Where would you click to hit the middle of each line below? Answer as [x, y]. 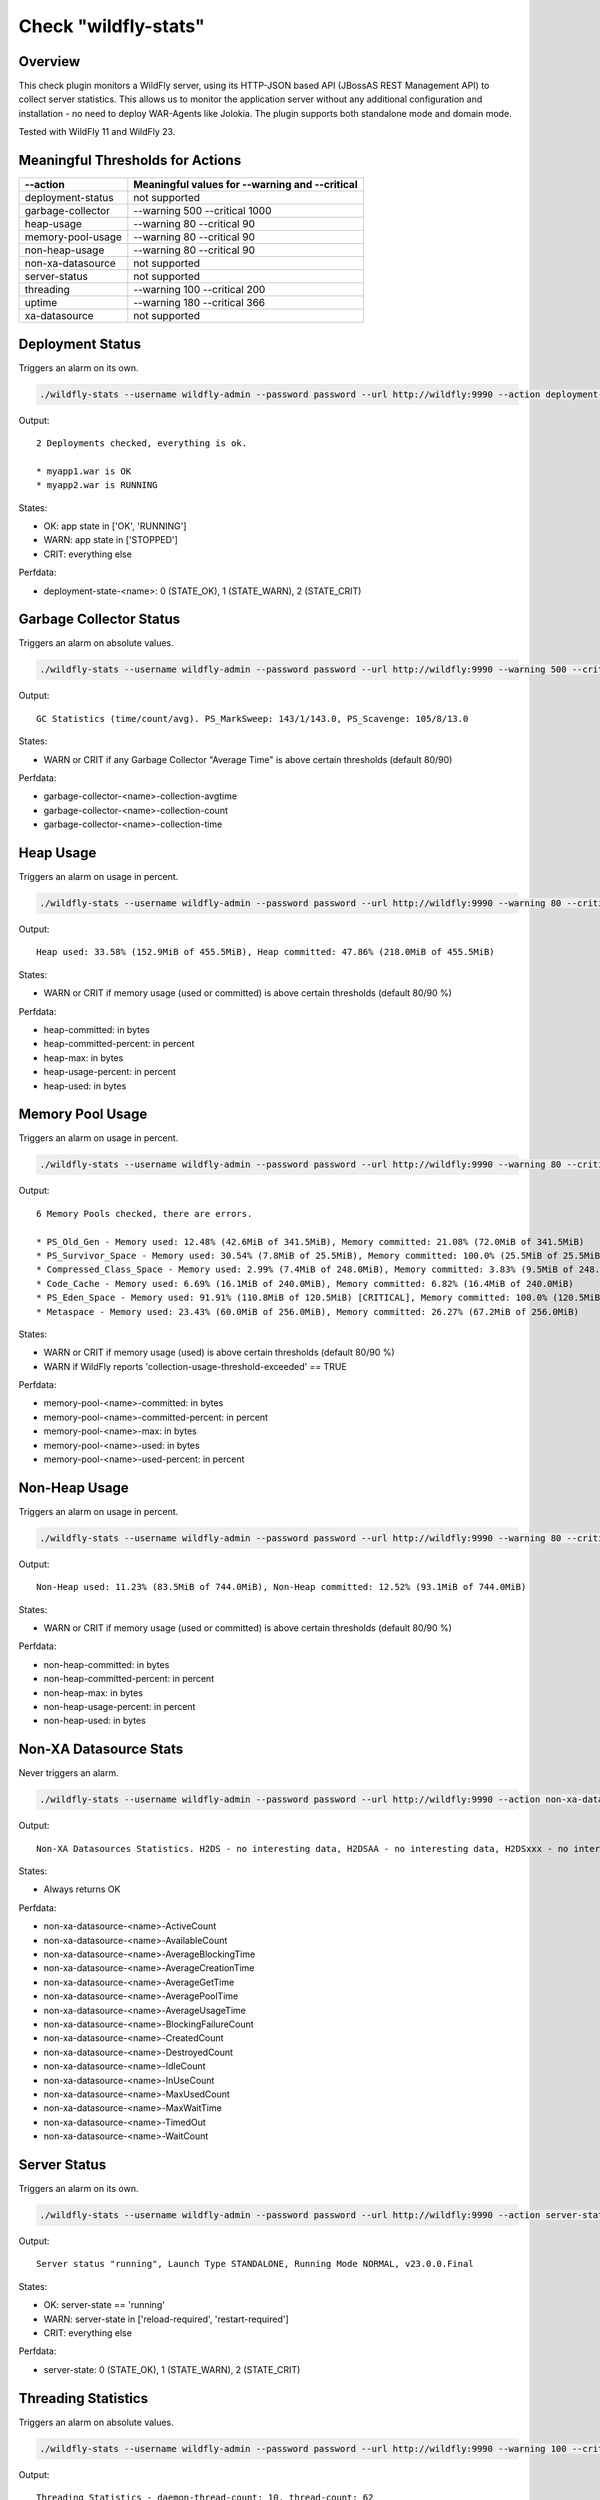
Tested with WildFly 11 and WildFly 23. [97, 132]
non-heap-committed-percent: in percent [129, 1679]
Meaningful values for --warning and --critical [245, 185]
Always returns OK [82, 1889]
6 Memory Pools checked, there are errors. [144, 1213]
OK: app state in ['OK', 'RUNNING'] [115, 526]
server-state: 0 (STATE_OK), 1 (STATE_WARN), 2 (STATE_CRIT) [172, 2369]
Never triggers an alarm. [68, 1773]
